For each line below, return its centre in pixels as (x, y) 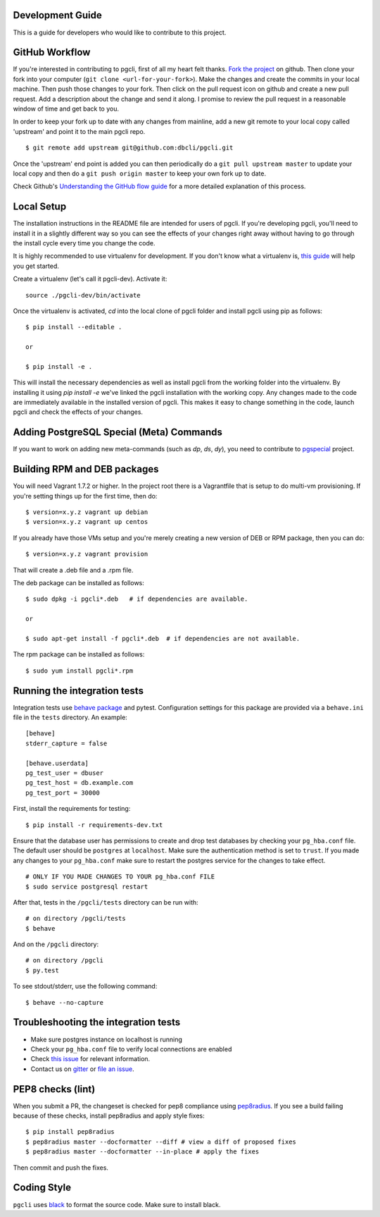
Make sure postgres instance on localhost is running (107, 1039)
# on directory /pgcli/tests (76, 919)
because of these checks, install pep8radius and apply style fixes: (109, 1116)
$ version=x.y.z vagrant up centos (87, 522)
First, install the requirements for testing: (72, 809)
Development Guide (57, 15)
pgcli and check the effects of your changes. (78, 412)
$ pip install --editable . (74, 327)
